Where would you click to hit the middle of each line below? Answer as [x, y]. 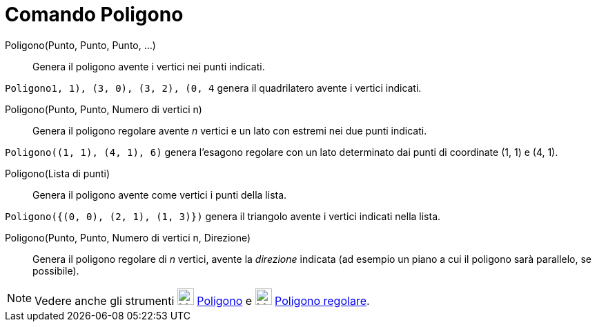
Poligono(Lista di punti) [58, 173]
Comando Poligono [94, 14]
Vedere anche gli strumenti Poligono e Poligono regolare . [202, 300]
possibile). [56, 270]
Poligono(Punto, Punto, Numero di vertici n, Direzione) [128, 237]
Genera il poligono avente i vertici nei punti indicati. [149, 66]
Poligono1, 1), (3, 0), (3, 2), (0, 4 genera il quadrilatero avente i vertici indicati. [213, 88]
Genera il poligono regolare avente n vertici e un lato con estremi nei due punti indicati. [230, 130]
